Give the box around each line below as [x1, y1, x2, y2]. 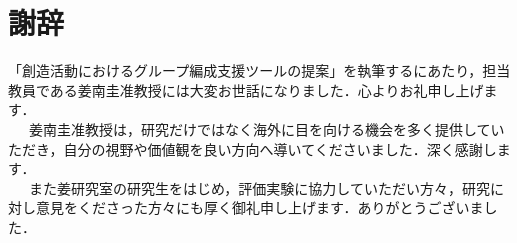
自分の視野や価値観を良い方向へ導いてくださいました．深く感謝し [63, 138, 497, 159]
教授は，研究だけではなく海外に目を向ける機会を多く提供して [84, 118, 491, 139]
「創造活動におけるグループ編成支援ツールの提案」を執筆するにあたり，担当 [8, 60, 511, 81]
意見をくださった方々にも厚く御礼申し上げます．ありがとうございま [35, 197, 484, 218]
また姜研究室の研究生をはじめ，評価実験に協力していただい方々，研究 [28, 177, 490, 198]
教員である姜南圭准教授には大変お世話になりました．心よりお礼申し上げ [8, 79, 484, 100]
